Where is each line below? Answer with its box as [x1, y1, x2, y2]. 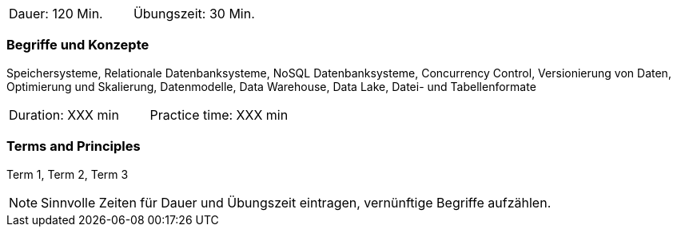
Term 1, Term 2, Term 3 [6, 167, 129, 181]
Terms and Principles [6, 138, 141, 155]
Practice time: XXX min [149, 106, 289, 123]
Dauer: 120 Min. [9, 6, 103, 22]
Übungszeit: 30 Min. [133, 6, 255, 22]
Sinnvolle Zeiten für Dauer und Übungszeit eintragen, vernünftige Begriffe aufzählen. [41, 194, 552, 211]
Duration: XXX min [9, 106, 119, 123]
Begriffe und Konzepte [6, 37, 149, 53]
